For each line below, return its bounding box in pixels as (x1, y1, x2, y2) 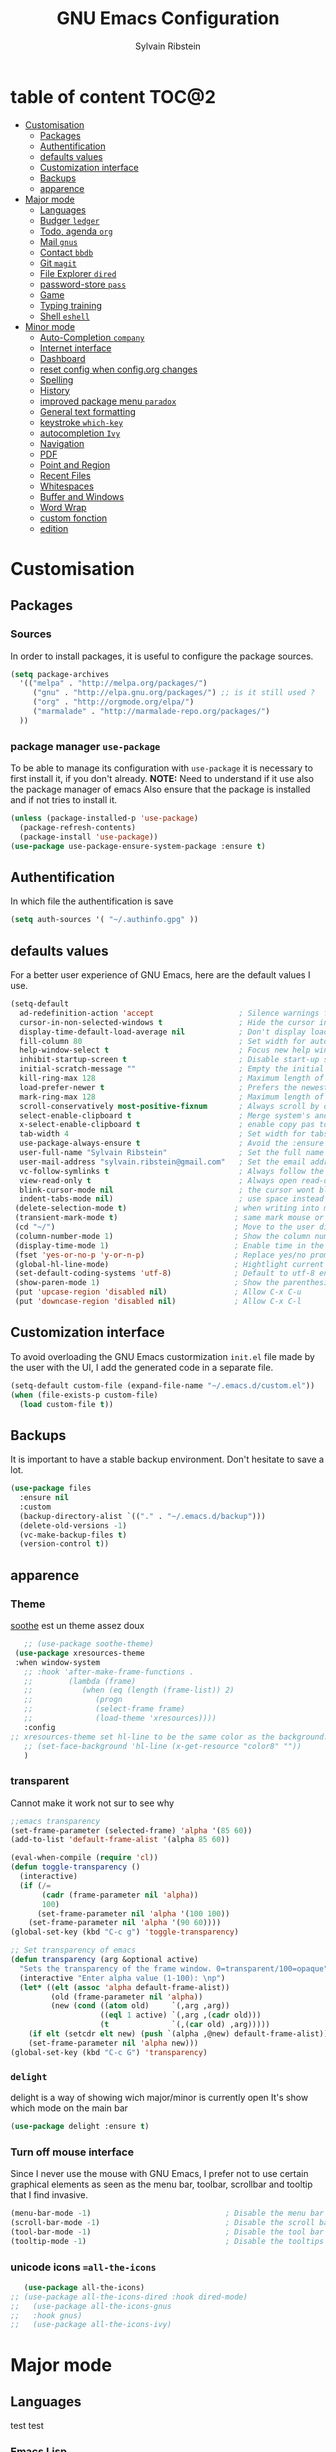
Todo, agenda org (39, 225, 113, 237)
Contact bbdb (39, 246, 94, 258)
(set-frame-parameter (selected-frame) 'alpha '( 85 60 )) (10, 1825, 253, 1836)
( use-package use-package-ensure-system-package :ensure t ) (10, 841, 267, 851)
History (39, 384, 70, 396)
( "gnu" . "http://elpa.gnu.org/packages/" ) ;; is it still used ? (32, 688, 315, 698)
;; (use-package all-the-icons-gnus (10, 2301, 172, 2311)
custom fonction (39, 512, 108, 524)
